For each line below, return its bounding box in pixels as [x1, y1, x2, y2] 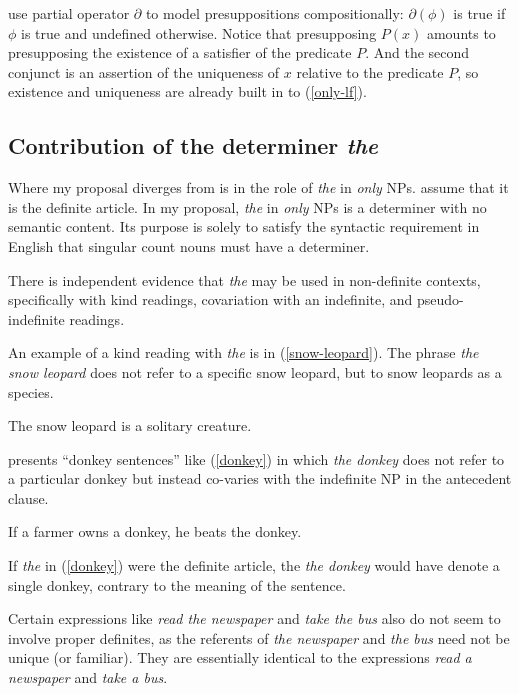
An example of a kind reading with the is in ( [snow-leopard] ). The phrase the [8, 342, 479, 363]
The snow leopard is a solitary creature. [8, 415, 252, 436]
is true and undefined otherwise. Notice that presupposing [21, 22, 377, 43]
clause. [8, 487, 49, 508]
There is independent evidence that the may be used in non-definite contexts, [8, 269, 481, 290]
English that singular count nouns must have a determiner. [8, 235, 370, 256]
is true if [453, 3, 506, 23]
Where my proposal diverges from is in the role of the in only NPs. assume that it [8, 177, 509, 198]
